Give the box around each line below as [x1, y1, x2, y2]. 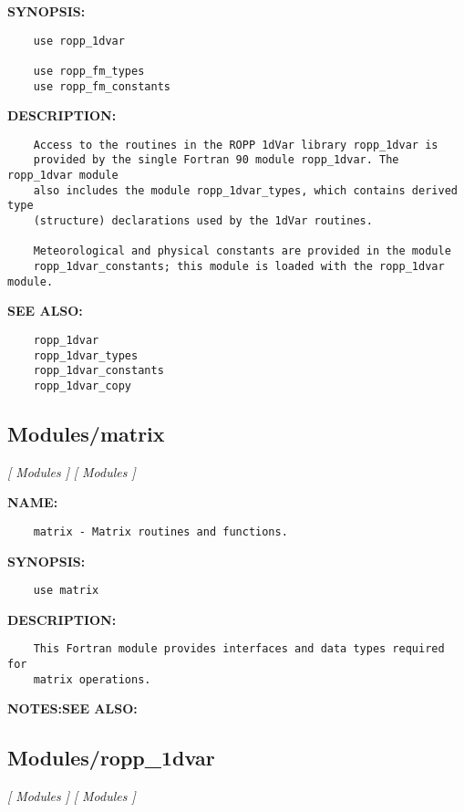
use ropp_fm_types [33, 64, 145, 78]
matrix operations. [33, 672, 151, 686]
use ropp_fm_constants [33, 79, 170, 93]
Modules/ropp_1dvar [7, 744, 215, 772]
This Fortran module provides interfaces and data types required [33, 642, 445, 656]
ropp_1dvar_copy [33, 379, 132, 392]
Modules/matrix [7, 419, 165, 447]
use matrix [33, 584, 99, 598]
